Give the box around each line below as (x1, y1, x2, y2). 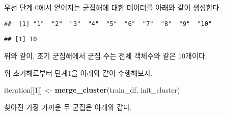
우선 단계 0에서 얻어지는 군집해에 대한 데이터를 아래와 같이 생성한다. (4, 2, 221, 12)
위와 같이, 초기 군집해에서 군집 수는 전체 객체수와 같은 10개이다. (4, 50, 207, 61)
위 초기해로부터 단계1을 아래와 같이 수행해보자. (4, 67, 153, 78)
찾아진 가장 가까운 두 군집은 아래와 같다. (4, 101, 132, 112)
